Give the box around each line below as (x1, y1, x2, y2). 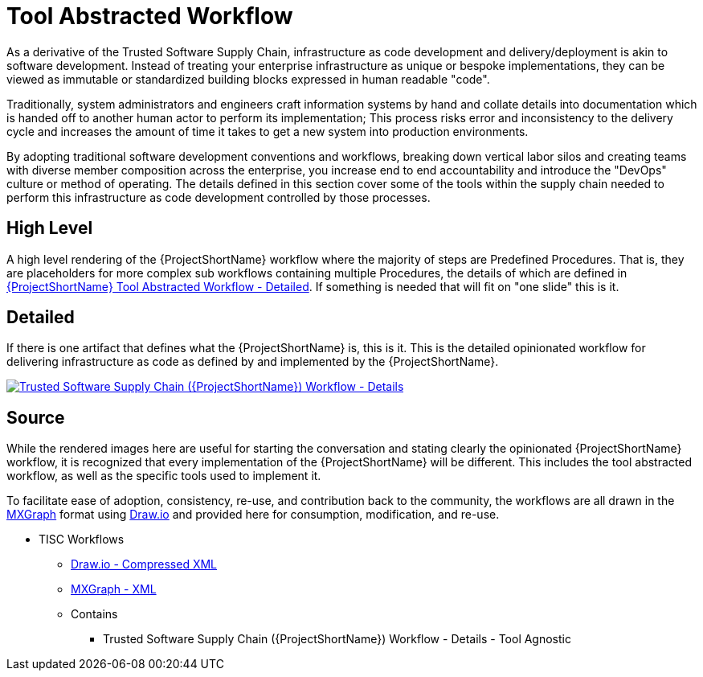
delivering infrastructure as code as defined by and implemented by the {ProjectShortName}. (6, 355, 499, 369)
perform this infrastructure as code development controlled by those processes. (6, 190, 431, 204)
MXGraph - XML (71, 582, 157, 597)
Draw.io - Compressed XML (71, 557, 218, 572)
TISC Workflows (39, 532, 125, 547)
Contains (71, 607, 118, 622)
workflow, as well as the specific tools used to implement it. (6, 469, 321, 483)
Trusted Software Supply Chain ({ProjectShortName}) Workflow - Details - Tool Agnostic (103, 632, 571, 646)
